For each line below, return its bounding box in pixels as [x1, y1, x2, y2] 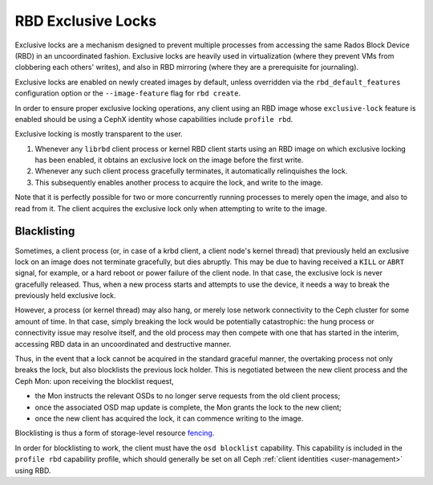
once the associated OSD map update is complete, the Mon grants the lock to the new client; [34, 402, 342, 412]
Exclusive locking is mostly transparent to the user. [14, 129, 184, 139]
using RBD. [14, 466, 51, 475]
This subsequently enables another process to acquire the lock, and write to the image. [34, 177, 324, 187]
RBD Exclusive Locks [14, 12, 157, 30]
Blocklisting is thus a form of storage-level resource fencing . [14, 428, 215, 438]
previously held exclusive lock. [14, 291, 116, 300]
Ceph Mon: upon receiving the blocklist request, [14, 376, 174, 385]
